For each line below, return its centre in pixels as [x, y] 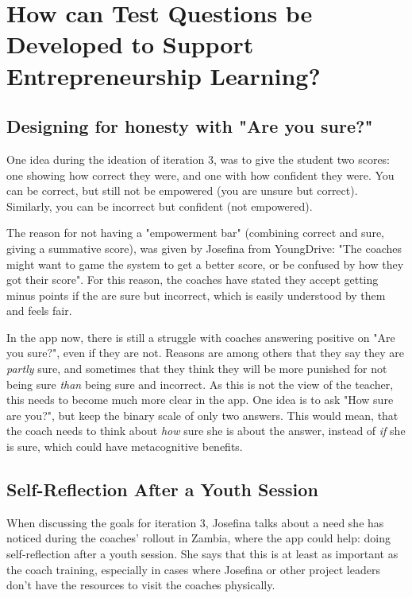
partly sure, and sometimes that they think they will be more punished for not [197, 369]
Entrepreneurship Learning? [164, 75]
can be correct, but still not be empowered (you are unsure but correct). [182, 190]
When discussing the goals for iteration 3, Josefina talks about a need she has [195, 522]
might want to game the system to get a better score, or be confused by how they [205, 264]
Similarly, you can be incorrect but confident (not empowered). [160, 206]
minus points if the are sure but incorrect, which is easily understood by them [196, 295]
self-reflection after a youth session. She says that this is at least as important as [202, 554]
